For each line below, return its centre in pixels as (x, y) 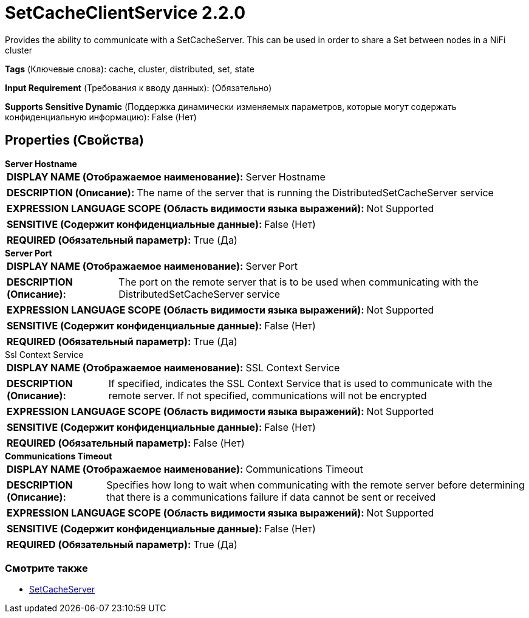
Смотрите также (46, 568)
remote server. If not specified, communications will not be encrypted (268, 395)
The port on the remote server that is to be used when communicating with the (299, 282)
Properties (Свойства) (74, 140)
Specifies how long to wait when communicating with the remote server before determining (316, 485)
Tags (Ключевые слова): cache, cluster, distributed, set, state (130, 69)
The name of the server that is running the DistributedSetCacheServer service (315, 192)
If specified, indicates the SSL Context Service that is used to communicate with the (300, 383)
